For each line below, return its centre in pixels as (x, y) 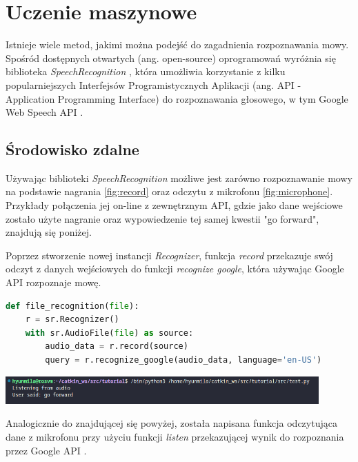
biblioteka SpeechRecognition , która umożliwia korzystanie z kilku (146, 71)
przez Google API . (46, 450)
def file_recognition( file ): (72, 306)
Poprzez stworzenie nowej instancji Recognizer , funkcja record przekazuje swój (169, 255)
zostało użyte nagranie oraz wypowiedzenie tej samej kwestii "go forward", (162, 218)
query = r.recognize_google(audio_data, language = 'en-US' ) (183, 360)
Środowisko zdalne (72, 149)
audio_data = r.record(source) (117, 346)
